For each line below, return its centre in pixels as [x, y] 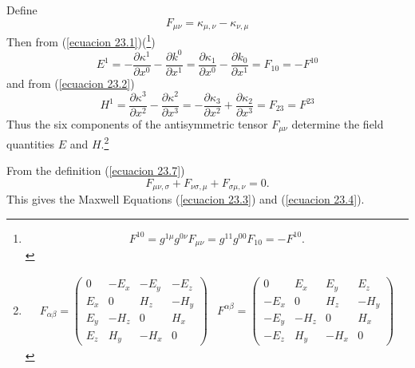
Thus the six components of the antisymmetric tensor [137, 123]
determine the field [338, 123]
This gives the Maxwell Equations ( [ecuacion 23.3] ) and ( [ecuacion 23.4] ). [186, 199]
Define [22, 10]
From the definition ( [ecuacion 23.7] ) [96, 170]
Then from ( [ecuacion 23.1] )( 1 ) [81, 40]
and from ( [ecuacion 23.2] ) [71, 83]
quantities [30, 143]
